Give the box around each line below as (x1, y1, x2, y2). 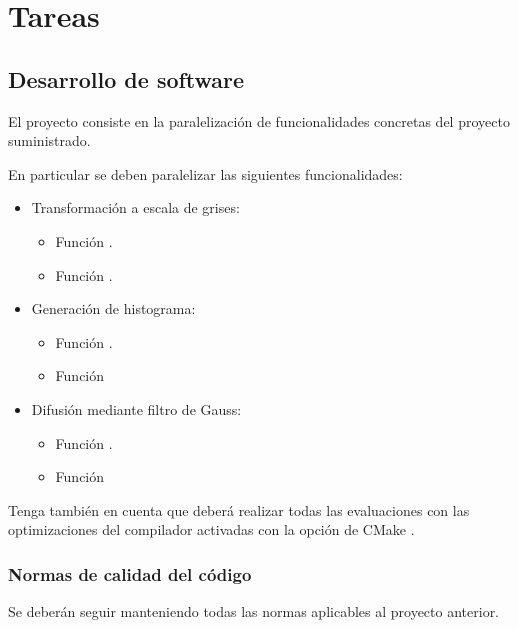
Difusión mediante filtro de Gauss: (31, 398, 242, 419)
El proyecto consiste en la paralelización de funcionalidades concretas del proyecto (8, 110, 510, 131)
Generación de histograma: (31, 298, 196, 319)
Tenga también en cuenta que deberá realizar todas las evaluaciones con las (8, 499, 470, 520)
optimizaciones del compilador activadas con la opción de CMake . (8, 519, 415, 540)
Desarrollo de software (8, 63, 245, 94)
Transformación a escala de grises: (31, 197, 240, 218)
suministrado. (8, 130, 91, 151)
